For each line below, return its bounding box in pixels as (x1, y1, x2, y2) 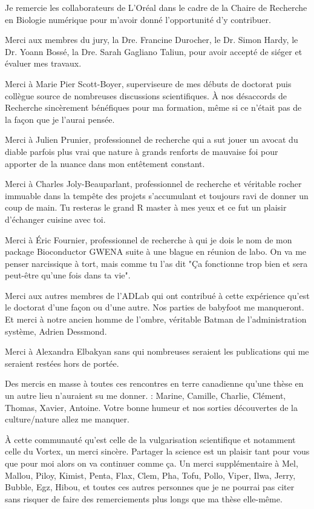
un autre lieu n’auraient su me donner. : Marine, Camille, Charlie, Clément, (5, 389, 286, 402)
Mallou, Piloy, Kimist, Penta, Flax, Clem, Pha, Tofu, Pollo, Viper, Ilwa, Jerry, (5, 468, 296, 481)
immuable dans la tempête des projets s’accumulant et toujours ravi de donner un (5, 189, 309, 202)
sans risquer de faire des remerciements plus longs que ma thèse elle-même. (5, 492, 283, 505)
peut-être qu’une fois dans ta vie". (5, 269, 131, 281)
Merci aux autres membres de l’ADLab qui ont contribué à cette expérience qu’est (5, 289, 310, 301)
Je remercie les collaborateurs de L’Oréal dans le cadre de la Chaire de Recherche (5, 1, 307, 13)
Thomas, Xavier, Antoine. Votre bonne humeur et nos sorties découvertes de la (5, 401, 298, 413)
